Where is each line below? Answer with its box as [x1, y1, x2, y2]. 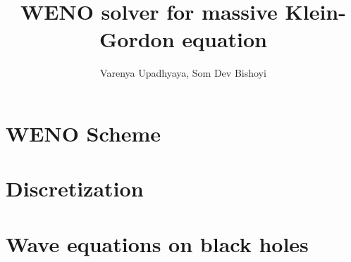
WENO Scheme [6, 118, 161, 147]
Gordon [99, 25, 175, 54]
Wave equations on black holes [6, 229, 309, 258]
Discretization [6, 174, 144, 203]
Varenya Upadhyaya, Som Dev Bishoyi [100, 65, 266, 80]
